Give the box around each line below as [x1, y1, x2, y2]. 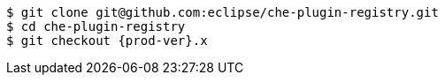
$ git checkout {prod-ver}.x [6, 34, 208, 48]
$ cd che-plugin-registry [6, 19, 186, 34]
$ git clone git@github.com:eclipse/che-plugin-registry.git [6, 5, 439, 19]
